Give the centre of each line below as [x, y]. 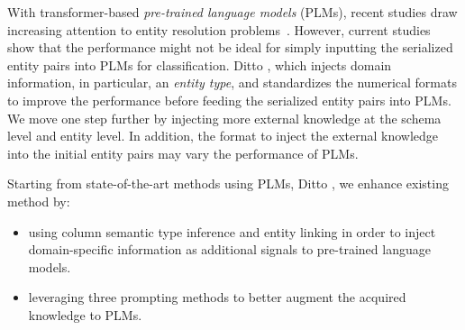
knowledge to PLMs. [85, 314]
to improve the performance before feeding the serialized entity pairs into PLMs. [229, 100]
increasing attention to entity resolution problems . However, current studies [219, 29]
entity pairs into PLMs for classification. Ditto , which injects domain [200, 64]
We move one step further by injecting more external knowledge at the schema [224, 118]
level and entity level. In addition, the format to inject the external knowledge [223, 136]
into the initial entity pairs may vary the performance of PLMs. [183, 153]
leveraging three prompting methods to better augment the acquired [217, 297]
